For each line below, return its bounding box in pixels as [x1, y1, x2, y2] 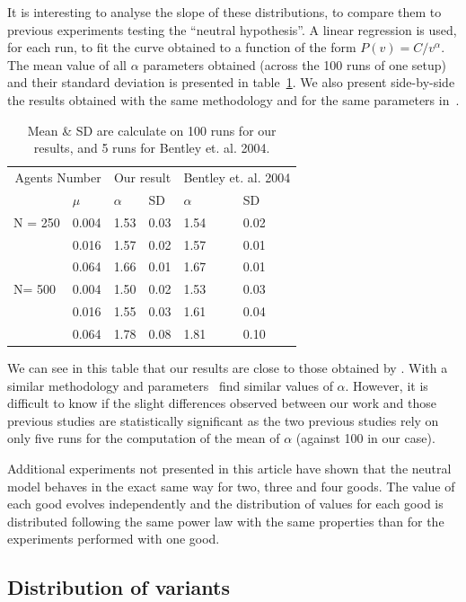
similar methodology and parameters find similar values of [7, 376, 333, 394]
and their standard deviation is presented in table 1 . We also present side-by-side [7, 73, 455, 92]
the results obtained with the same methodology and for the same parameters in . [7, 90, 460, 109]
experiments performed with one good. [7, 529, 220, 548]
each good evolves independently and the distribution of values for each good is [7, 494, 444, 513]
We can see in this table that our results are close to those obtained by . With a [7, 359, 448, 376]
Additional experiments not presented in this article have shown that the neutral [7, 458, 452, 477]
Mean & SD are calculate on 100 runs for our [27, 120, 277, 139]
